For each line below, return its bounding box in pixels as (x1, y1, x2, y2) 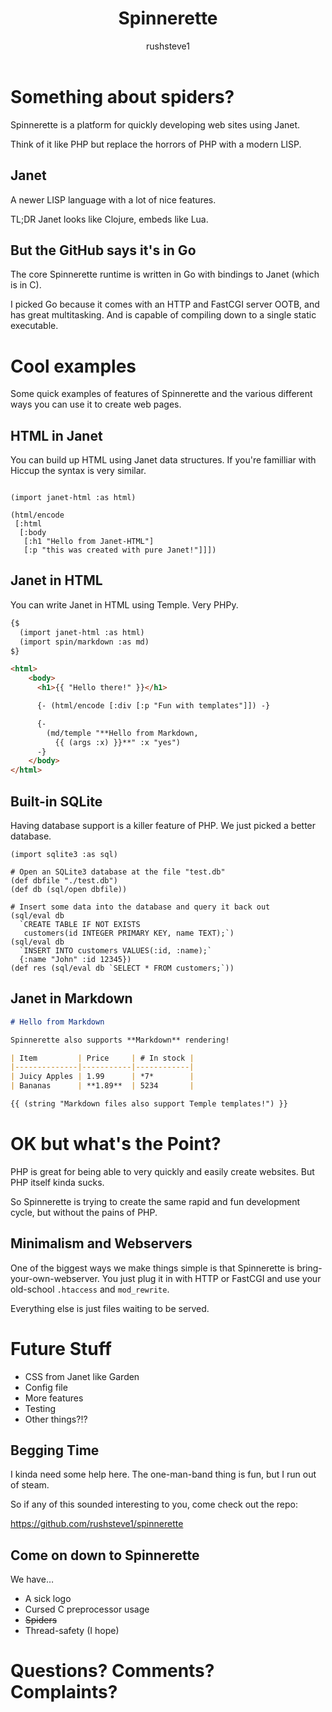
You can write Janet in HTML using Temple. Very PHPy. (10, 598, 239, 611)
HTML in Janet (10, 427, 103, 444)
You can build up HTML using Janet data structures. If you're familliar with (10, 454, 317, 466)
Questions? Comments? (10, 1660, 215, 1682)
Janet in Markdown (10, 990, 133, 1007)
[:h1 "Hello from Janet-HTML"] (23, 537, 155, 547)
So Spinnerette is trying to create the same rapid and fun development (10, 1195, 300, 1207)
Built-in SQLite (10, 793, 103, 810)
